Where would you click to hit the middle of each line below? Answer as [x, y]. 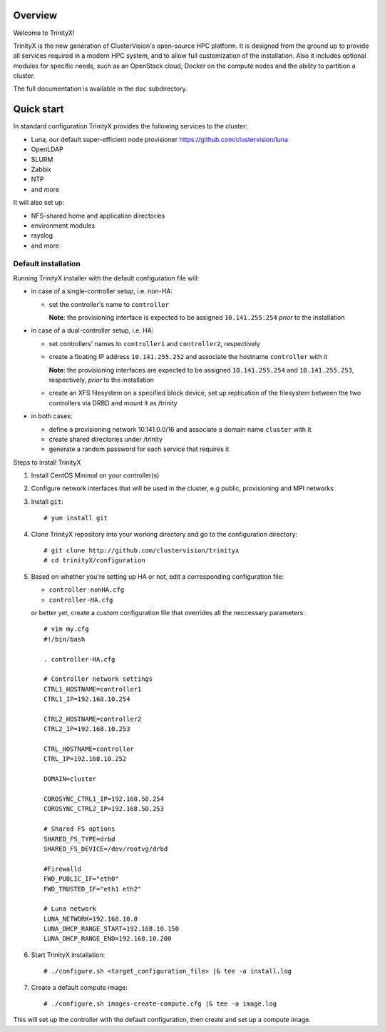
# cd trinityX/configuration [94, 561]
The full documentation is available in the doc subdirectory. [101, 88]
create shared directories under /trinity [106, 439]
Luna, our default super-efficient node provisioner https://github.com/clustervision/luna [160, 139]
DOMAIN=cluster [70, 779]
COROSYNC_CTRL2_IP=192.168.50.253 [104, 809]
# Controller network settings [98, 679]
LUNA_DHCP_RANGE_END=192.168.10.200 [108, 939]
